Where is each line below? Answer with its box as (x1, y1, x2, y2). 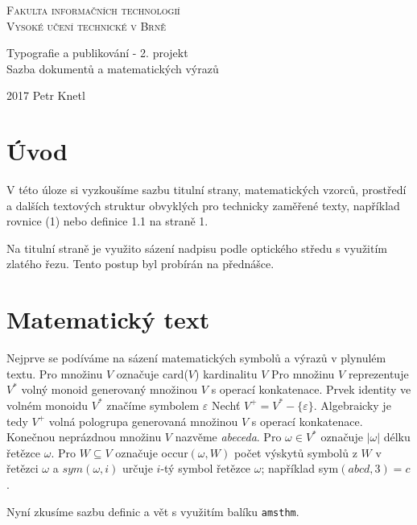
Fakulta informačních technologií (6, 2, 180, 18)
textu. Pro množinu (6, 365, 103, 382)
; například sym (261, 460, 339, 477)
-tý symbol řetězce (160, 460, 251, 477)
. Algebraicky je (313, 396, 391, 413)
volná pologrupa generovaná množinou (48, 412, 238, 429)
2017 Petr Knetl (6, 87, 85, 104)
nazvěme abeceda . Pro (175, 428, 282, 445)
